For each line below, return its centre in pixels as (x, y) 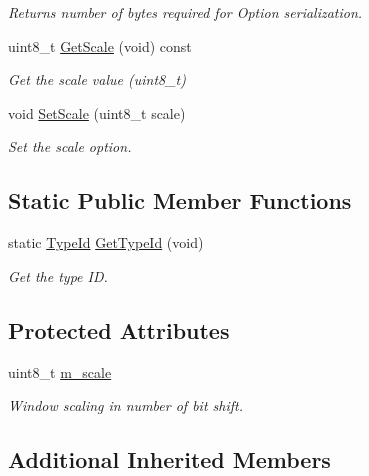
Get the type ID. (58, 275)
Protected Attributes (119, 329)
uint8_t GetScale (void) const (100, 45)
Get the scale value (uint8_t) (97, 79)
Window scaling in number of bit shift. (125, 405)
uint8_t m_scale (60, 371)
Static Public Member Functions (180, 200)
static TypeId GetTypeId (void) (106, 242)
